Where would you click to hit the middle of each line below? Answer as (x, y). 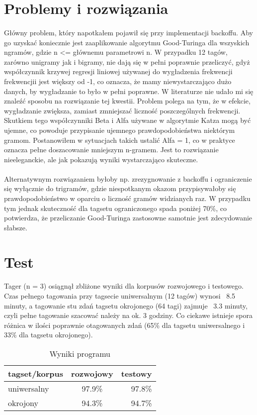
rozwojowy (92, 373)
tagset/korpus (36, 373)
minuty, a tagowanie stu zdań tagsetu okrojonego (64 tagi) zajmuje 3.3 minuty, (126, 305)
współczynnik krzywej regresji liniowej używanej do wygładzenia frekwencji (118, 71)
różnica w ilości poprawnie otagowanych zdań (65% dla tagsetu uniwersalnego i (125, 325)
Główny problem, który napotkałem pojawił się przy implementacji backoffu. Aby (128, 32)
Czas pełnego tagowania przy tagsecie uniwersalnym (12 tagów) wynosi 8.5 (120, 296)
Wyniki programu (80, 353)
